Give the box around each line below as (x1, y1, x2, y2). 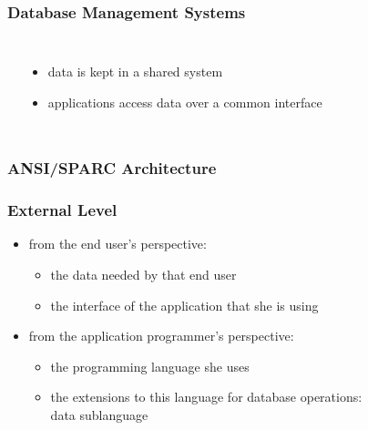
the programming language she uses (50, 356, 250, 375)
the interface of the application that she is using (50, 295, 319, 314)
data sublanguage (50, 405, 148, 425)
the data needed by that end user (50, 265, 237, 284)
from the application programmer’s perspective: (28, 326, 294, 345)
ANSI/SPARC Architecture (7, 157, 217, 179)
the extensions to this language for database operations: (50, 387, 363, 406)
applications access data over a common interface (47, 92, 322, 111)
